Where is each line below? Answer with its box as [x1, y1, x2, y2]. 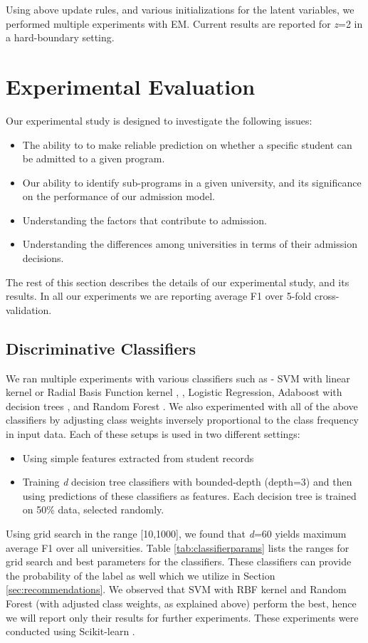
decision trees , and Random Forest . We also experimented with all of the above [6, 398, 358, 413]
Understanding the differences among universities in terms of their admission [22, 236, 357, 251]
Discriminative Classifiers [6, 337, 196, 359]
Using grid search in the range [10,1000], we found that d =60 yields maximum [6, 526, 347, 540]
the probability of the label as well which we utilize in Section [6, 568, 275, 582]
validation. [6, 302, 52, 317]
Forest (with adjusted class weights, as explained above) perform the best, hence [6, 595, 357, 610]
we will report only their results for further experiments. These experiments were [6, 610, 359, 624]
